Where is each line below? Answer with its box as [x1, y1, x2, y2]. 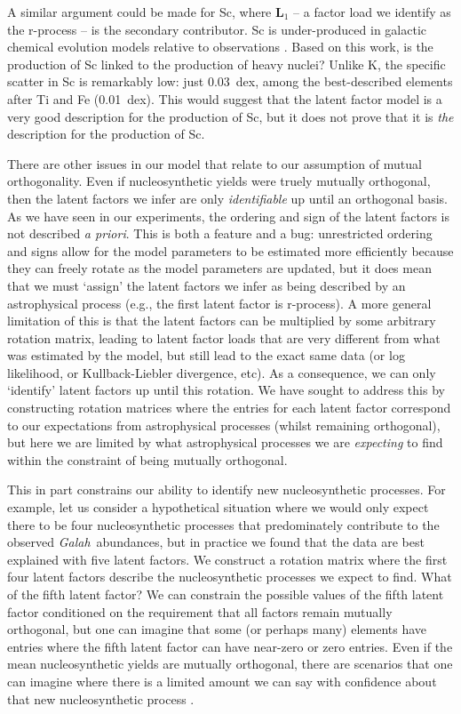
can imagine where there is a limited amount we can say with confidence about [7, 671, 437, 690]
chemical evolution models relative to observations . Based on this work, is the [7, 37, 433, 56]
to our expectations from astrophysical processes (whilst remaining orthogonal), [7, 415, 441, 434]
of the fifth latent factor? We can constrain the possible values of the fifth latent [7, 585, 444, 603]
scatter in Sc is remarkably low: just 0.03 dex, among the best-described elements [7, 72, 453, 91]
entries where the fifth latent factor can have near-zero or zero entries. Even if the [7, 637, 453, 655]
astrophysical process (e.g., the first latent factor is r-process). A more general [7, 293, 432, 312]
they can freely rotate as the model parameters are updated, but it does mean [7, 259, 432, 277]
